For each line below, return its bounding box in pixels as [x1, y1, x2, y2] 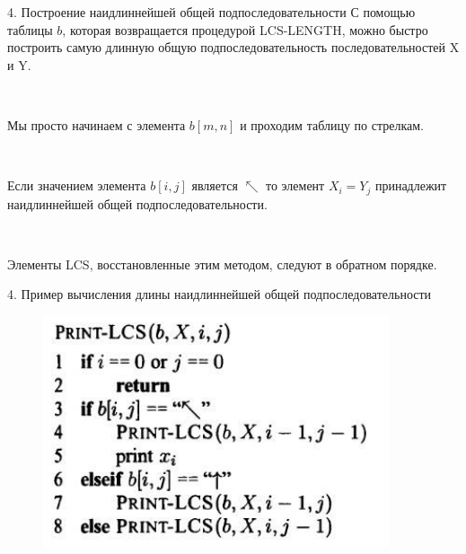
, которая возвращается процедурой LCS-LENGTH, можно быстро [62, 20, 428, 39]
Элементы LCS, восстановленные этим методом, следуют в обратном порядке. [7, 254, 437, 273]
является [191, 176, 238, 195]
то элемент [265, 176, 325, 195]
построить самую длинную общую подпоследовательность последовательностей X [7, 38, 460, 57]
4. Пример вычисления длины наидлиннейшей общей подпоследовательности [7, 285, 432, 303]
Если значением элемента [7, 176, 146, 195]
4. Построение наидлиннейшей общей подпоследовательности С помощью [7, 3, 416, 21]
